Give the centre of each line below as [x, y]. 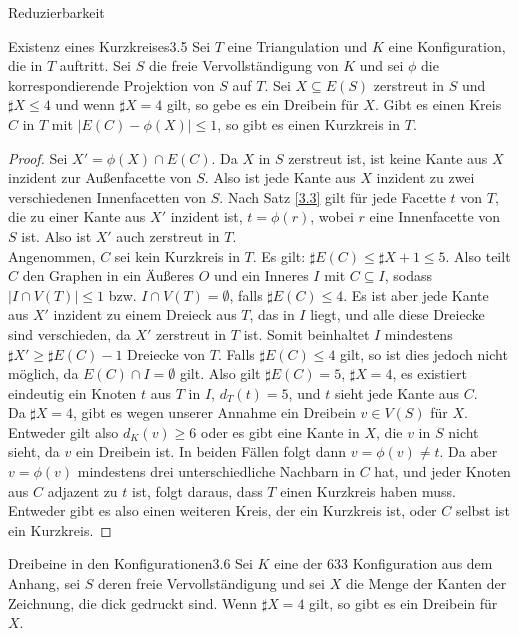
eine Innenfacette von [435, 216]
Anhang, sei [44, 583]
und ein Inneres [261, 275]
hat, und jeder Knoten [442, 471]
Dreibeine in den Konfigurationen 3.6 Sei [130, 563]
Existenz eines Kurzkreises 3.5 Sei [109, 45]
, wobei [332, 216]
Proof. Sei [38, 157]
